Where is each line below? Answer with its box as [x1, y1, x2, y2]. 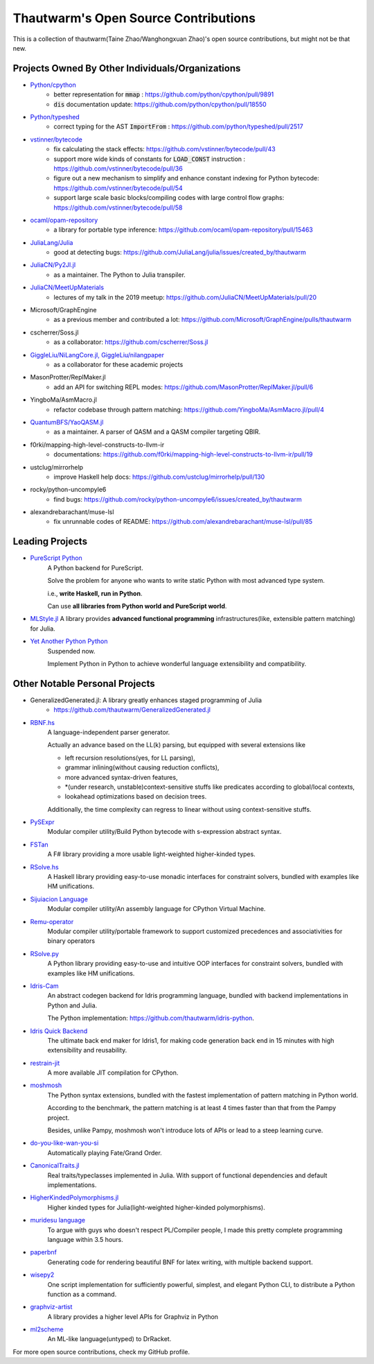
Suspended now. [47, 647, 96, 655]
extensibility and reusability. [47, 1046, 127, 1055]
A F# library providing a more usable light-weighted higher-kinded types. [47, 850, 256, 858]
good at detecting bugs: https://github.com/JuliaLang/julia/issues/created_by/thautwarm [53, 248, 306, 257]
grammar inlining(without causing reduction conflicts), [64, 763, 220, 771]
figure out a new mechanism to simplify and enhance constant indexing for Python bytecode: [53, 174, 319, 182]
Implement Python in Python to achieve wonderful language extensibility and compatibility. [47, 659, 307, 667]
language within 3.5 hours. [47, 1235, 124, 1243]
